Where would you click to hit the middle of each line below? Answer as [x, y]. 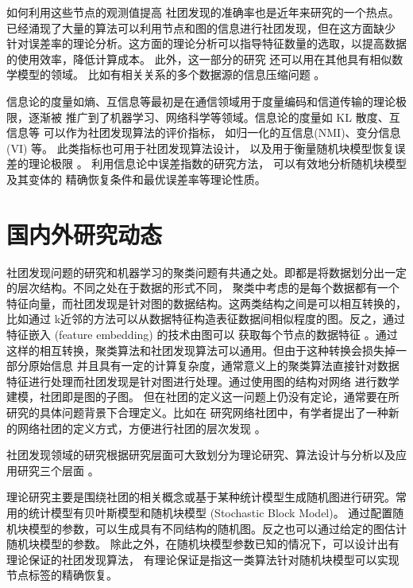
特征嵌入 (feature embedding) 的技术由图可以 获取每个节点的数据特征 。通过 [202, 335]
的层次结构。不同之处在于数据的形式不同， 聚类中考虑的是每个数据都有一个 [203, 288]
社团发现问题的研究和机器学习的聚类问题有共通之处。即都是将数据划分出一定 [206, 272]
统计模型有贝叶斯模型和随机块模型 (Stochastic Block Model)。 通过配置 [210, 512]
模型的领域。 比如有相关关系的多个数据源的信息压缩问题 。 [171, 74]
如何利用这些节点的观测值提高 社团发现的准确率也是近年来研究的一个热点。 [203, 12]
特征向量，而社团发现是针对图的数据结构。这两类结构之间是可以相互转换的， [206, 303]
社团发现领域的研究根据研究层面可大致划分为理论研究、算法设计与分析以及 [201, 455]
